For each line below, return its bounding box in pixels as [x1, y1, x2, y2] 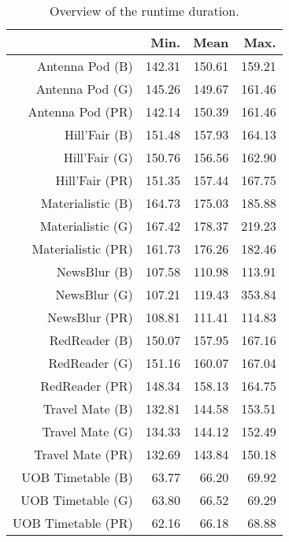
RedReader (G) [48, 354, 133, 372]
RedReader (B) [49, 331, 133, 349]
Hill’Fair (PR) [55, 171, 133, 189]
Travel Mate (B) [43, 399, 133, 418]
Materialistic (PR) [31, 239, 133, 258]
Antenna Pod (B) [36, 57, 133, 75]
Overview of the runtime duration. [50, 2, 239, 20]
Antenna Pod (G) [35, 80, 133, 98]
